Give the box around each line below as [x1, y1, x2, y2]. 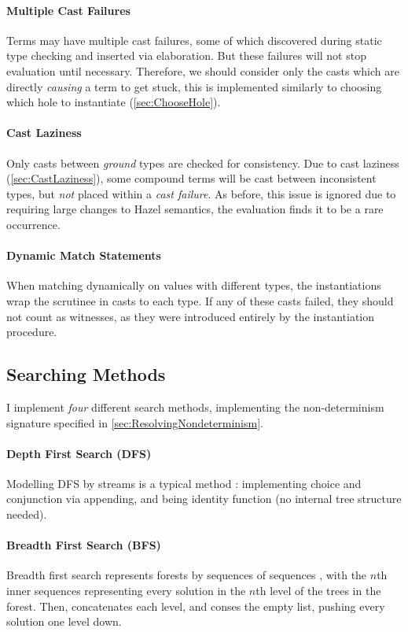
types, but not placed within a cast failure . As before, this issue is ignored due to [6, 185, 396, 201]
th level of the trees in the [255, 582, 381, 599]
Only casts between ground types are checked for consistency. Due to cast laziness [6, 154, 399, 171]
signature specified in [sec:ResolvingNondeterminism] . [6, 414, 263, 431]
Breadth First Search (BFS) [6, 537, 161, 553]
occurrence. [6, 216, 61, 232]
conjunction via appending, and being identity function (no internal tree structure [6, 490, 402, 507]
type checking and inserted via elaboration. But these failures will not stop [6, 47, 366, 64]
